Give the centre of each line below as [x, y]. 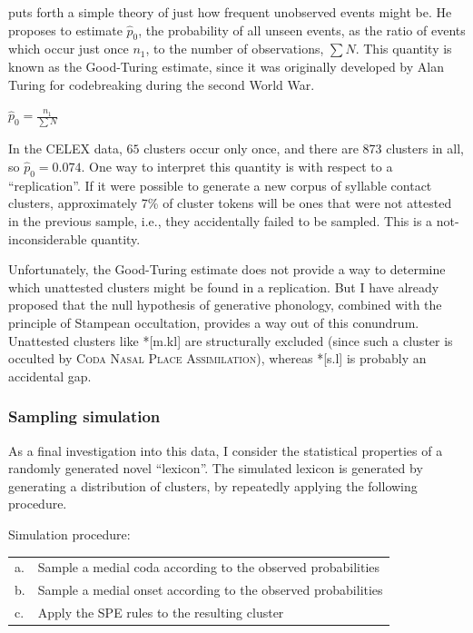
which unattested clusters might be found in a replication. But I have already [224, 287]
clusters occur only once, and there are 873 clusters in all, [304, 148]
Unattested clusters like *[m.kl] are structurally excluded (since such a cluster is [231, 340]
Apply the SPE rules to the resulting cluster [161, 613]
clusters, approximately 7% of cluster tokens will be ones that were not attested [230, 203]
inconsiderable [48, 238]
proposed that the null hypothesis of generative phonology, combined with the [225, 305]
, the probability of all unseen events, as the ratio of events [302, 30]
